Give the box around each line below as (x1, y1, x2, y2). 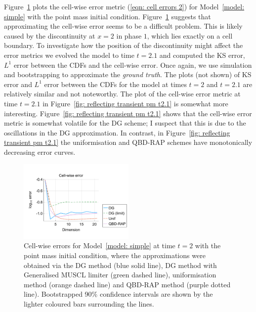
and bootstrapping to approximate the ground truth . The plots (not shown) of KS (4, 69, 252, 80)
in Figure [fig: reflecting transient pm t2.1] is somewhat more (43, 98, 228, 108)
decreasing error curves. (4, 146, 76, 157)
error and (4, 79, 32, 89)
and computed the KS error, (159, 49, 245, 60)
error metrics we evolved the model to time (4, 49, 134, 60)
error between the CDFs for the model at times (44, 79, 187, 89)
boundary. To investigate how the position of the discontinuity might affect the (4, 40, 243, 50)
